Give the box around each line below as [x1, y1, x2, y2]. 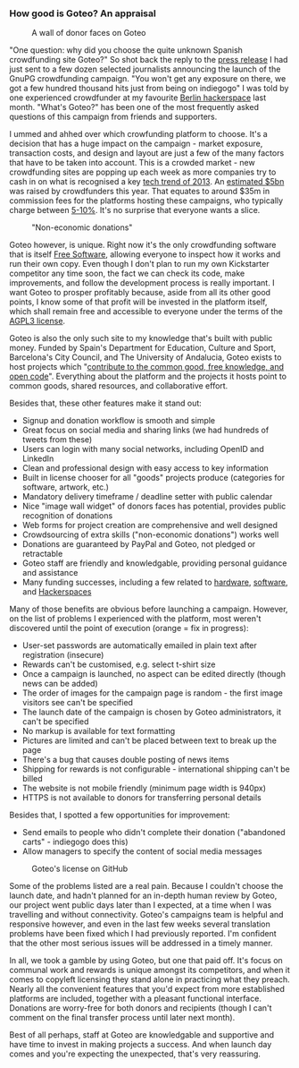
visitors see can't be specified [21, 697, 134, 708]
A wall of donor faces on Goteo [31, 28, 146, 38]
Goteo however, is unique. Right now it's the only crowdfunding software [9, 240, 277, 251]
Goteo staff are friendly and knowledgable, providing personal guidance [21, 558, 287, 568]
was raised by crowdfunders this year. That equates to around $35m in [9, 186, 270, 197]
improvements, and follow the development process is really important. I [9, 278, 275, 288]
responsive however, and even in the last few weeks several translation [9, 918, 270, 929]
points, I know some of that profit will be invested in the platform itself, [9, 296, 268, 307]
